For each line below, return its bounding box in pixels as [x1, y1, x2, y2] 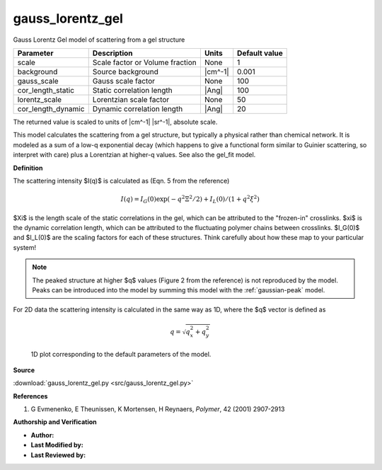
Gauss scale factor [92, 76, 156, 86]
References [13, 391, 48, 400]
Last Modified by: [30, 441, 84, 449]
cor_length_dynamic [17, 103, 85, 113]
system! [13, 243, 37, 251]
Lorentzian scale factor [92, 94, 170, 104]
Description [92, 48, 134, 58]
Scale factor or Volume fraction [92, 57, 197, 67]
